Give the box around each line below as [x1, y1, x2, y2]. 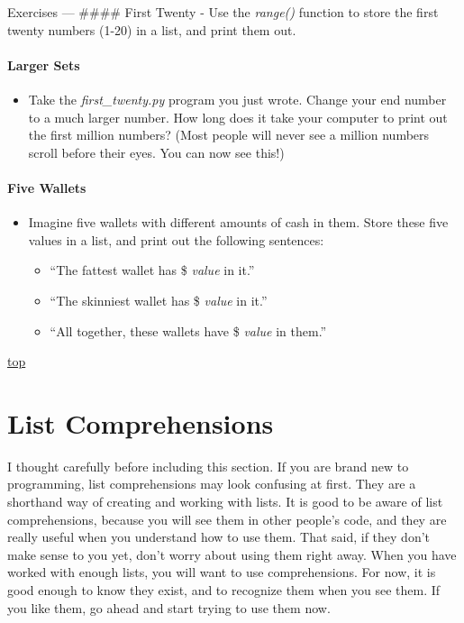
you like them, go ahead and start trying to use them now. [7, 598, 331, 617]
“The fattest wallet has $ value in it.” [50, 261, 255, 279]
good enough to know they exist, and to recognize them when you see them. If [7, 581, 441, 599]
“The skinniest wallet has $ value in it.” [50, 290, 268, 309]
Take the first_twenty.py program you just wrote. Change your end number [28, 89, 447, 108]
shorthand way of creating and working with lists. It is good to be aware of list [7, 492, 443, 511]
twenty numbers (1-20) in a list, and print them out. [7, 20, 296, 39]
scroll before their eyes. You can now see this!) [28, 142, 285, 161]
